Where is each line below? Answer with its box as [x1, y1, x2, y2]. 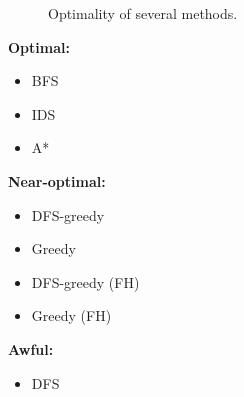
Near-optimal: [8, 170, 106, 191]
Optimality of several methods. [48, 3, 238, 23]
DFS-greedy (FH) [31, 271, 140, 292]
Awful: [8, 338, 54, 359]
